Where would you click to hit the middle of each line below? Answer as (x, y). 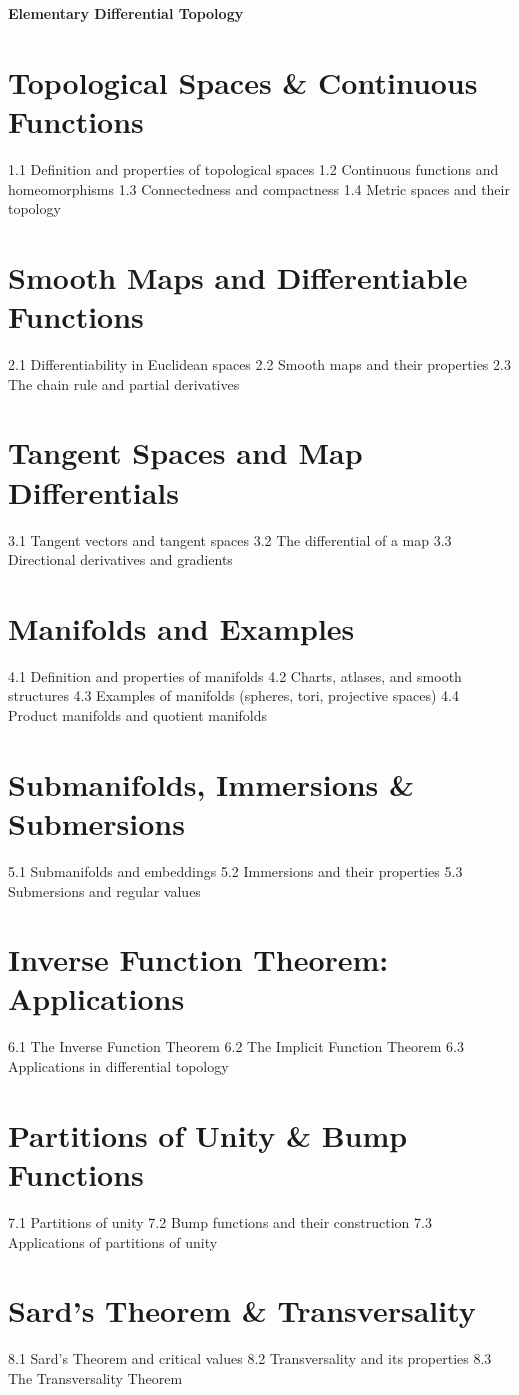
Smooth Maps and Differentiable (238, 276)
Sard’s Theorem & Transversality (242, 1310)
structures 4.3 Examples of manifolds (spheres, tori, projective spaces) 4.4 (233, 695)
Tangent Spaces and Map (185, 452)
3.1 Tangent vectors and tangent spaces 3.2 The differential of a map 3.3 (230, 539)
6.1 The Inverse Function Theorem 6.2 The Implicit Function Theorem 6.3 (236, 1046)
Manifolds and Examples (181, 627)
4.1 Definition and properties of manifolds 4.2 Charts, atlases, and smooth (235, 675)
